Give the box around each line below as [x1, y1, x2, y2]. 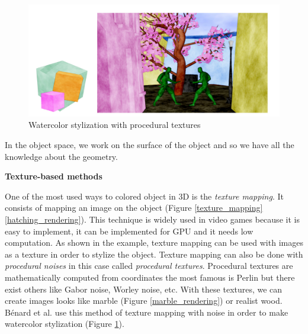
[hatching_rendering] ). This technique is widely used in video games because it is [5, 213, 300, 225]
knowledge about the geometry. [5, 150, 118, 162]
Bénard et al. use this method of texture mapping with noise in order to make [5, 306, 288, 318]
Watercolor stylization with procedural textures [28, 118, 201, 131]
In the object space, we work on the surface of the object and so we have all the [5, 139, 294, 150]
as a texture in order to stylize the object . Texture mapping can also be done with [5, 248, 303, 260]
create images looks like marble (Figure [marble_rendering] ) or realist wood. [5, 294, 283, 307]
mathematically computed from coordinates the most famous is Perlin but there [5, 271, 295, 283]
